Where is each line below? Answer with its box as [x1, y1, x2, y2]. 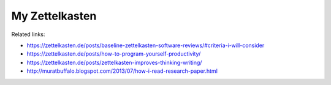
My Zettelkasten [11, 9, 97, 23]
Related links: [11, 31, 45, 38]
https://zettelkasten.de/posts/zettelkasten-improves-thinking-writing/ [26, 59, 202, 66]
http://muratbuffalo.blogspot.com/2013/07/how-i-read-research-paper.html [26, 67, 218, 75]
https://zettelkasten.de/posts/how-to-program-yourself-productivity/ [26, 50, 201, 57]
